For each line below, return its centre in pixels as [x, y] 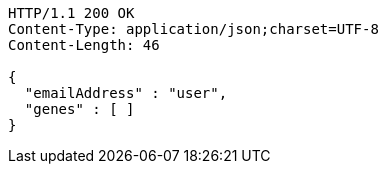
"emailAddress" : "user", [126, 93]
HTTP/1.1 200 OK [71, 13]
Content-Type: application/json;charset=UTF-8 [193, 29]
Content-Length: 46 [84, 45]
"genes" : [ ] [79, 109]
